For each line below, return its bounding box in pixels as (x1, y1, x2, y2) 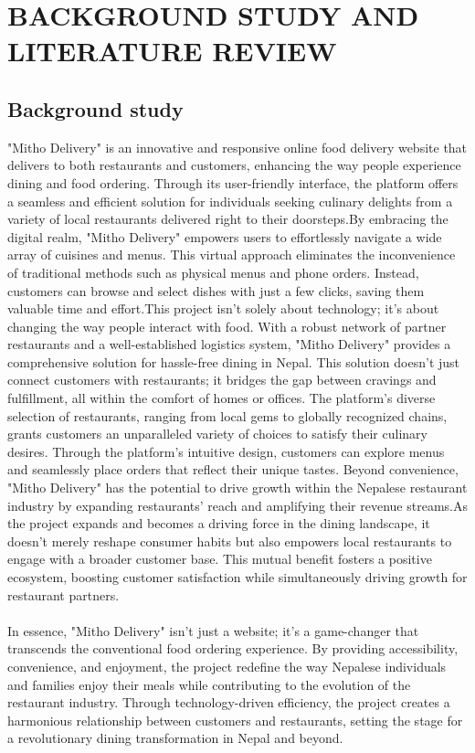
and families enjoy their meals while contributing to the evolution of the (7, 674, 411, 694)
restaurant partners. (7, 585, 120, 604)
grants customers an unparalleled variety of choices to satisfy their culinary (7, 424, 427, 443)
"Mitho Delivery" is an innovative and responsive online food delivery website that (7, 137, 468, 156)
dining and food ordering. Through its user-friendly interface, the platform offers (7, 173, 459, 192)
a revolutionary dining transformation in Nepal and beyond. (7, 728, 343, 748)
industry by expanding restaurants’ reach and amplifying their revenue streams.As (7, 495, 468, 514)
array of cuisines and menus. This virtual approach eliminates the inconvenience (7, 245, 456, 264)
